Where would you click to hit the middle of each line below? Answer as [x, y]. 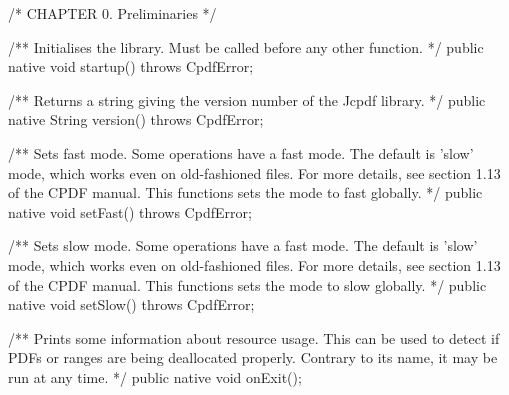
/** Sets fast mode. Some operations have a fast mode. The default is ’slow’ [241, 152]
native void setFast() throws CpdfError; [130, 211]
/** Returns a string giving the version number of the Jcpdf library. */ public [247, 99]
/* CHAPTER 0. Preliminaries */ [112, 13]
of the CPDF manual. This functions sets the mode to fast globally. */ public [245, 192]
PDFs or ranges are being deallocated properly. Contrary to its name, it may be [253, 357]
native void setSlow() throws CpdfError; [131, 304]
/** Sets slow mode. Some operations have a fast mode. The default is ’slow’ [243, 245]
